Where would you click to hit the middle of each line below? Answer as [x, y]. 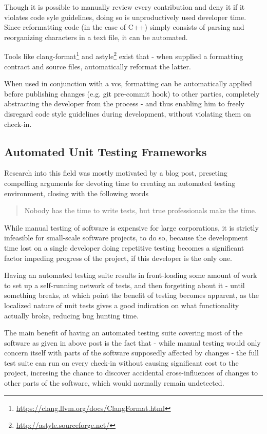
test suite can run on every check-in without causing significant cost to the [121, 362]
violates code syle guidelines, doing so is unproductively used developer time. [125, 17]
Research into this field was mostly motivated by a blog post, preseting [116, 173]
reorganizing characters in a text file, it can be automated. [96, 37]
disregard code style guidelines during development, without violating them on [128, 114]
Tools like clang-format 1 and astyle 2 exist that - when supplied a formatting [124, 55]
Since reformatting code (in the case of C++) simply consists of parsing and [124, 27]
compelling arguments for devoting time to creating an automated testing [120, 183]
